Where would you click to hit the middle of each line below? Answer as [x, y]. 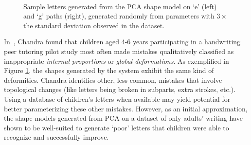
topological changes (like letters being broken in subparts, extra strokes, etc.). [120, 89]
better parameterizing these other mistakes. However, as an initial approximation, [126, 108]
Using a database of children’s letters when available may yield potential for [117, 99]
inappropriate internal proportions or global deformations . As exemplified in [117, 61]
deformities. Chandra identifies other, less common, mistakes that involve [113, 80]
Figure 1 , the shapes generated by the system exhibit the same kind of [109, 70]
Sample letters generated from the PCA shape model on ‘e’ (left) [120, 6]
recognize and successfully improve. [56, 137]
